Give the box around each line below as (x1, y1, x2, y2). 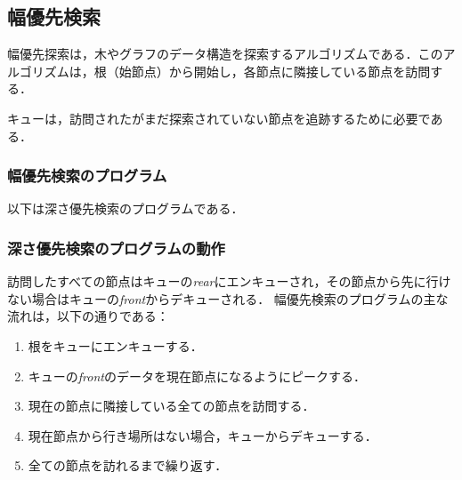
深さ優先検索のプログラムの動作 (7, 236, 225, 259)
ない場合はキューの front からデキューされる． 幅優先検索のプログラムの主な (7, 289, 449, 308)
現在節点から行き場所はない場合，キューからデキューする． (28, 426, 377, 444)
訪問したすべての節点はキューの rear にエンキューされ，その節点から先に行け (7, 272, 451, 291)
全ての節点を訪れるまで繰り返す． (28, 456, 228, 475)
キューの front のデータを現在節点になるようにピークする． (28, 366, 366, 385)
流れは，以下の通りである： (7, 307, 169, 325)
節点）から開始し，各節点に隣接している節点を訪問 (131, 61, 431, 80)
